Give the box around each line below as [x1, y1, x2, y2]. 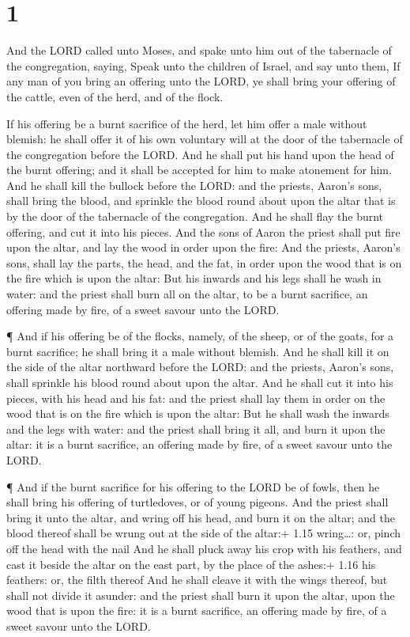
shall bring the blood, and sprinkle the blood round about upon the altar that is [6, 192, 396, 209]
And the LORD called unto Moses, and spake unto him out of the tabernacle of [6, 42, 392, 59]
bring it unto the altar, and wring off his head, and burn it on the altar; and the [6, 509, 395, 525]
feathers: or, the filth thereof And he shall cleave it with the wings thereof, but [6, 571, 388, 588]
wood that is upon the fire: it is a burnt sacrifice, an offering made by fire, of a [6, 602, 387, 619]
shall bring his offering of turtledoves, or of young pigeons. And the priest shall [6, 494, 389, 510]
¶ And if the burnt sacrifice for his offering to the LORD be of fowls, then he [6, 478, 380, 495]
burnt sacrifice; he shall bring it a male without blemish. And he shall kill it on [6, 343, 389, 359]
